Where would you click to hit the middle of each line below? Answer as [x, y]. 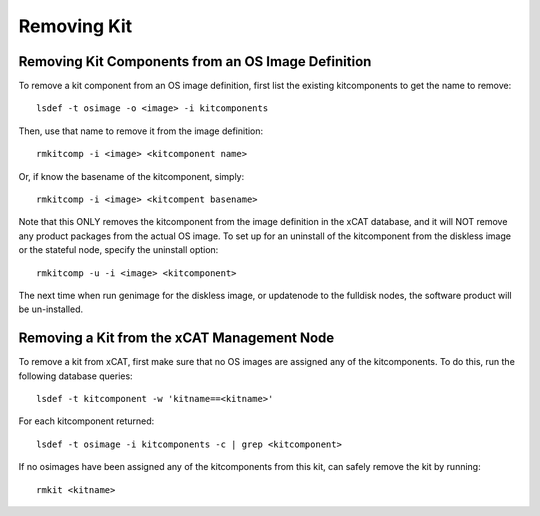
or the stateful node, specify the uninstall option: [118, 250]
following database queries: [76, 376]
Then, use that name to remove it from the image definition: [141, 131]
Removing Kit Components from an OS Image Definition [195, 61]
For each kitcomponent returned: [86, 421]
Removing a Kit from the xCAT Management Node [176, 338]
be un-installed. [51, 309]
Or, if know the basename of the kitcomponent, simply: [131, 176]
